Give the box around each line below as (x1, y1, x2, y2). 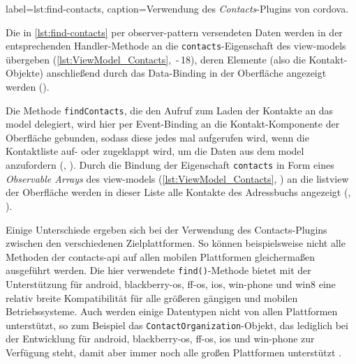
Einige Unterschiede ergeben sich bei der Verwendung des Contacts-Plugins (6, 222, 327, 236)
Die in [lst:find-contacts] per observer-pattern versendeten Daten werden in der (6, 24, 343, 39)
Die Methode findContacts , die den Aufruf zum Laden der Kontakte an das (6, 103, 334, 117)
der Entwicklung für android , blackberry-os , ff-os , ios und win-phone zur (6, 331, 315, 346)
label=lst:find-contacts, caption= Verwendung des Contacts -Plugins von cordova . (6, 1, 349, 15)
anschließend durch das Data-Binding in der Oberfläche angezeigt (46, 66, 327, 80)
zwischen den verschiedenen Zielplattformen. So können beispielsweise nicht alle (6, 236, 346, 250)
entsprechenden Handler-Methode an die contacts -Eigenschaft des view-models (6, 38, 346, 53)
